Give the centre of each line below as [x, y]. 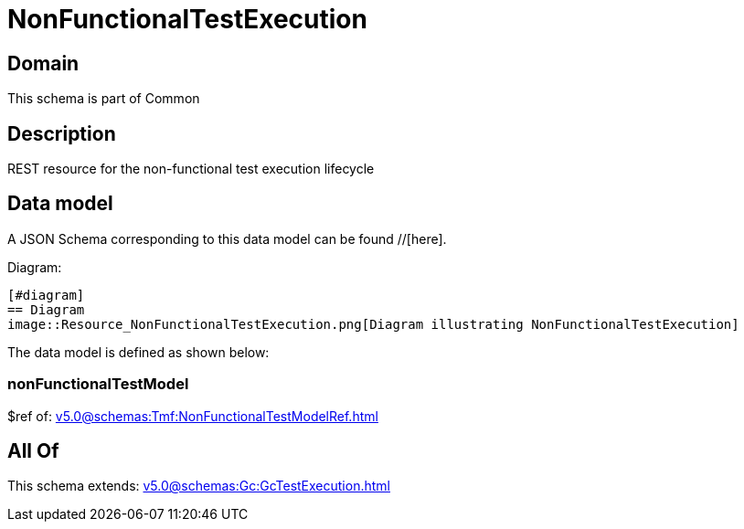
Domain [43, 63]
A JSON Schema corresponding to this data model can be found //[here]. [227, 238]
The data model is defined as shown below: [138, 352]
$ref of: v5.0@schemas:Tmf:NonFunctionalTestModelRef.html [193, 416]
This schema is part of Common [104, 99]
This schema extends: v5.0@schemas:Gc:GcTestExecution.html [199, 486]
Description [62, 133]
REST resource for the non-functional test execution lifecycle [191, 169]
